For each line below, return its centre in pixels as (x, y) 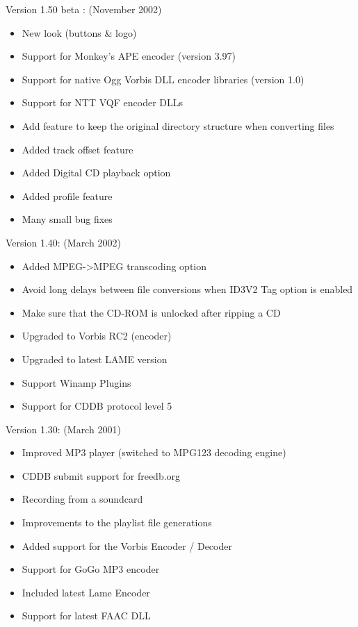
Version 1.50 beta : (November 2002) (84, 9)
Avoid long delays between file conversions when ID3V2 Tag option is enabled (187, 289)
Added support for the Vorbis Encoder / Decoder (127, 545)
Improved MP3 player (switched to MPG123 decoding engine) (154, 452)
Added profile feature (67, 195)
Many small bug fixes (67, 219)
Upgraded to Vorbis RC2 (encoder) (97, 336)
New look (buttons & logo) (79, 32)
